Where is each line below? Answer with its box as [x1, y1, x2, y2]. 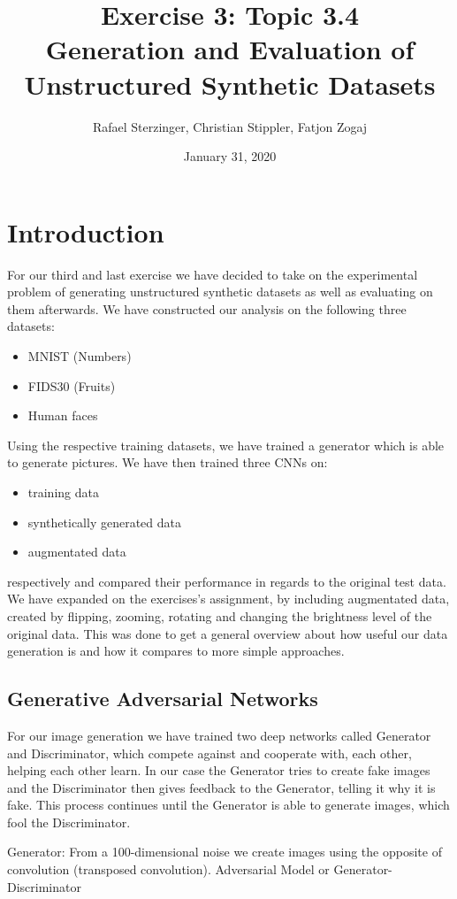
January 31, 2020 [183, 147, 277, 165]
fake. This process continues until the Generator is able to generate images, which [7, 795, 450, 814]
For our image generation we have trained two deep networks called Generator [7, 726, 431, 744]
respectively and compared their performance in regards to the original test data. [7, 572, 446, 590]
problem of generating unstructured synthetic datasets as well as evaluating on [7, 282, 433, 301]
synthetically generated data [27, 512, 181, 531]
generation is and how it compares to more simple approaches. [7, 642, 345, 660]
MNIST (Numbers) [27, 347, 132, 365]
